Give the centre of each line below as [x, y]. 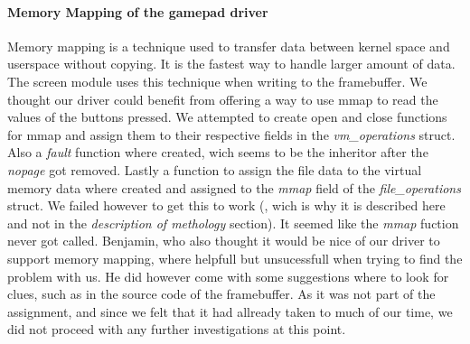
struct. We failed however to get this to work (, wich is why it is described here [226, 205]
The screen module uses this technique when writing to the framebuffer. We [217, 81]
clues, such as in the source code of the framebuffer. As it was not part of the [221, 294]
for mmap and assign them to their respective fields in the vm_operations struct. [231, 134]
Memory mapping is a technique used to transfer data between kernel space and [229, 46]
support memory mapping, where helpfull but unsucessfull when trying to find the [235, 258]
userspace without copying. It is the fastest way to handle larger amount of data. [231, 64]
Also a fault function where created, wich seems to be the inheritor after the [218, 152]
